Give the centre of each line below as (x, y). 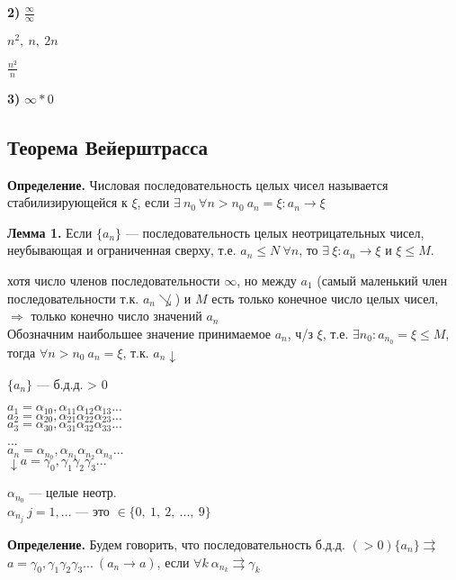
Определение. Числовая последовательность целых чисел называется (198, 184)
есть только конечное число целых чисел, (325, 298)
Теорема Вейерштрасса (108, 146)
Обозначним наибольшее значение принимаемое (139, 333)
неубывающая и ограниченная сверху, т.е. (122, 250)
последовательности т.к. (73, 298)
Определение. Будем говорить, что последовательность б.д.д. (176, 544)
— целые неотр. (73, 492)
